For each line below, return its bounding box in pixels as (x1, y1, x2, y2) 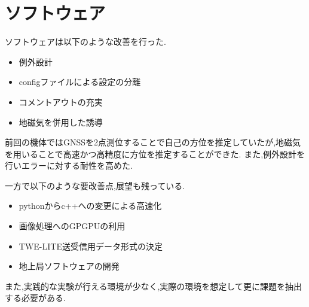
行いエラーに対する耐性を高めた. (5, 159, 133, 172)
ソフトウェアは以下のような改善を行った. (5, 35, 166, 48)
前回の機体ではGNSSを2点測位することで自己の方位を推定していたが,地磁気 (5, 136, 301, 148)
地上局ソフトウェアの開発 (19, 260, 120, 272)
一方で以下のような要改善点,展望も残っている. (5, 179, 185, 192)
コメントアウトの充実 (19, 95, 103, 108)
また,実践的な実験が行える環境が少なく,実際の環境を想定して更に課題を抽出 (5, 279, 302, 292)
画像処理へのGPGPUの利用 (19, 220, 126, 232)
